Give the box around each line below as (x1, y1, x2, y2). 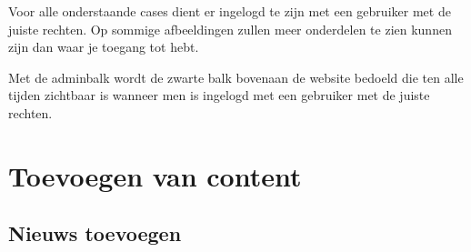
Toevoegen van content (8, 156, 302, 194)
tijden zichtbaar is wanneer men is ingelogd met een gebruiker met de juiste (8, 86, 430, 105)
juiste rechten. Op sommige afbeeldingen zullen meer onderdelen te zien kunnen (8, 19, 452, 38)
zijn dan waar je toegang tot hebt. (8, 37, 199, 56)
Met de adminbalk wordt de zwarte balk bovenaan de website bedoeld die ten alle (8, 67, 464, 86)
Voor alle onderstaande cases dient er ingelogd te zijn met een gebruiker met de (8, 2, 451, 20)
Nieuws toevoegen (8, 219, 182, 247)
